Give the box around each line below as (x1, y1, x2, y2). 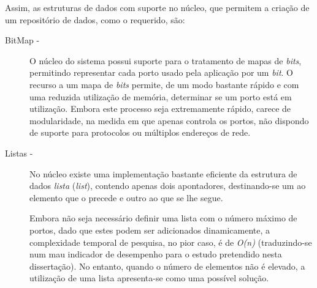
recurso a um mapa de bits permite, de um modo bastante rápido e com (29, 78, 299, 90)
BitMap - (5, 34, 40, 46)
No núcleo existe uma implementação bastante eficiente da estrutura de (29, 167, 297, 180)
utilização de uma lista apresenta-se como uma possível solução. (29, 271, 269, 284)
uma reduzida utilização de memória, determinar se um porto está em (29, 90, 292, 103)
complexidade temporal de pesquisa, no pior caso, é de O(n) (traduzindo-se (29, 235, 312, 248)
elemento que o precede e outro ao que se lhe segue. (29, 191, 223, 204)
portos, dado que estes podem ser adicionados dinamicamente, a (29, 223, 270, 236)
